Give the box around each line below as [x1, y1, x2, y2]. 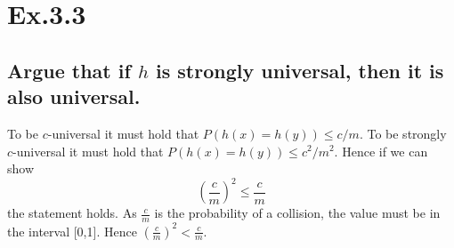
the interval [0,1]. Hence [7, 221, 137, 240]
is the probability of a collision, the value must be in [154, 204, 441, 222]
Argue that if [7, 56, 131, 84]
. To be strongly [359, 124, 447, 142]
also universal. [7, 83, 141, 110]
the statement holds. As [7, 204, 137, 222]
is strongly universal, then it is [156, 56, 444, 84]
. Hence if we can [334, 141, 428, 160]
